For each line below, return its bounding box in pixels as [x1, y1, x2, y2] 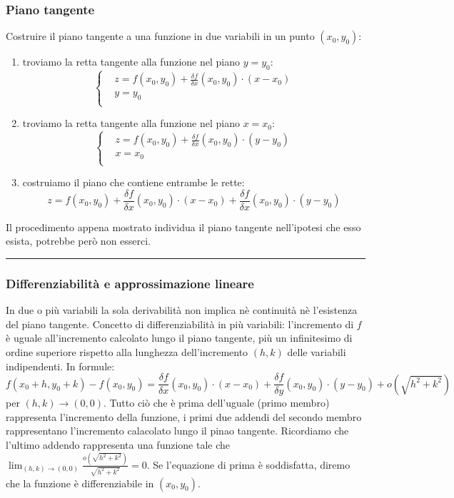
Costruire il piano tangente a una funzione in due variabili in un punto [6, 29, 315, 44]
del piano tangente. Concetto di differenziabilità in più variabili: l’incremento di [6, 316, 354, 331]
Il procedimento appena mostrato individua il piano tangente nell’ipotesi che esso [6, 219, 361, 234]
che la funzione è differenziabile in [6, 475, 154, 490]
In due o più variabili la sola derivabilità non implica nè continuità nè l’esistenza [6, 303, 358, 317]
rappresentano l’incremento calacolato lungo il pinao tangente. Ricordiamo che [6, 423, 349, 438]
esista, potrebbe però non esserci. [6, 233, 151, 248]
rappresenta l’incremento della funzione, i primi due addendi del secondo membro [6, 409, 362, 424]
